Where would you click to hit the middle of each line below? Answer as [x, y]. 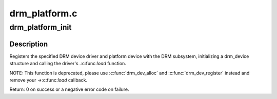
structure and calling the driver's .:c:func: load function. [68, 64]
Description [29, 44]
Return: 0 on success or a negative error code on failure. [69, 89]
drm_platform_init [41, 27]
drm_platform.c [43, 13]
